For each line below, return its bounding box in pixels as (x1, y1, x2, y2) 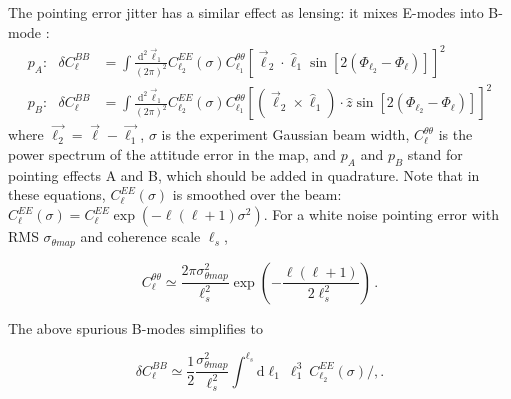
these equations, (8, 184, 106, 205)
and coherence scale (80, 226, 201, 247)
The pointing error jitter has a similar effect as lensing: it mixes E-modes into (8, 2, 484, 22)
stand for (407, 144, 463, 165)
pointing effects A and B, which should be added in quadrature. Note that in (8, 164, 480, 185)
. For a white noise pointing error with (263, 204, 499, 225)
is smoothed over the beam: (172, 184, 342, 205)
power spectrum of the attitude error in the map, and (8, 144, 337, 165)
